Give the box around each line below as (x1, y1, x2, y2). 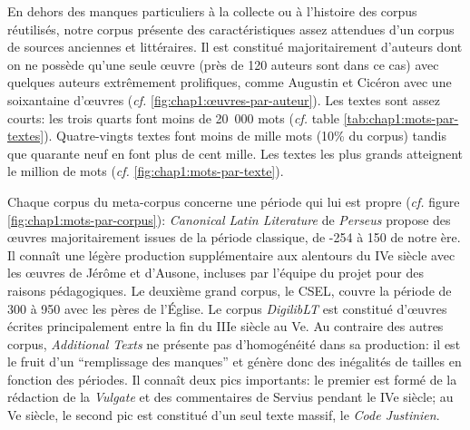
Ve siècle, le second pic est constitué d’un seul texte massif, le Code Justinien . (7, 406, 440, 425)
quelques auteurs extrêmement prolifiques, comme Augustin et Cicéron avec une (7, 73, 452, 92)
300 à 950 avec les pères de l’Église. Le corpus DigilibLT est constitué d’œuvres (7, 298, 447, 318)
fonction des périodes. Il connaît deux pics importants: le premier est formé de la (7, 369, 457, 388)
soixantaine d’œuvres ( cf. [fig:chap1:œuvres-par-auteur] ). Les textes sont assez (7, 90, 440, 109)
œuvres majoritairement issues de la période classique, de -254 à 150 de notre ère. (7, 228, 461, 247)
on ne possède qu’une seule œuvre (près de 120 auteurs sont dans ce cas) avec (7, 54, 439, 73)
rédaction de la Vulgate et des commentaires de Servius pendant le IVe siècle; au (7, 387, 454, 406)
